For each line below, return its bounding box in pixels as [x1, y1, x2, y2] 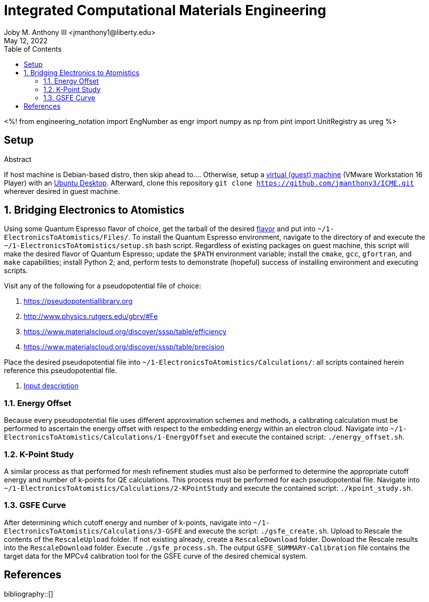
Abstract [4, 155, 31, 163]
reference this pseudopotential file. [4, 366, 117, 375]
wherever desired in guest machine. [4, 187, 120, 195]
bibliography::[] [4, 589, 54, 598]
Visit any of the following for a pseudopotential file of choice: [4, 282, 201, 290]
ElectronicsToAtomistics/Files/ [4, 233, 128, 242]
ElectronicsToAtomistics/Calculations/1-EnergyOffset [4, 433, 215, 442]
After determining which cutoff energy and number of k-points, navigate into [4, 518, 251, 527]
